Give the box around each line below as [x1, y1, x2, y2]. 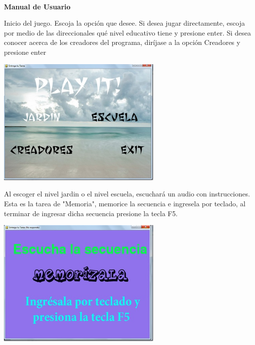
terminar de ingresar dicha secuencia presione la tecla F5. [4, 208, 178, 218]
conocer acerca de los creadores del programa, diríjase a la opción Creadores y [4, 37, 241, 47]
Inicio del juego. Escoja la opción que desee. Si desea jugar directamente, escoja [4, 18, 245, 28]
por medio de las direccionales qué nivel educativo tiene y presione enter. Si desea [4, 27, 251, 38]
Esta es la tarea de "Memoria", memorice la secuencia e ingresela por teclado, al [4, 198, 246, 208]
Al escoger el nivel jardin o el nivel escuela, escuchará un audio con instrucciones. [4, 189, 250, 199]
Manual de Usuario [4, 1, 71, 11]
